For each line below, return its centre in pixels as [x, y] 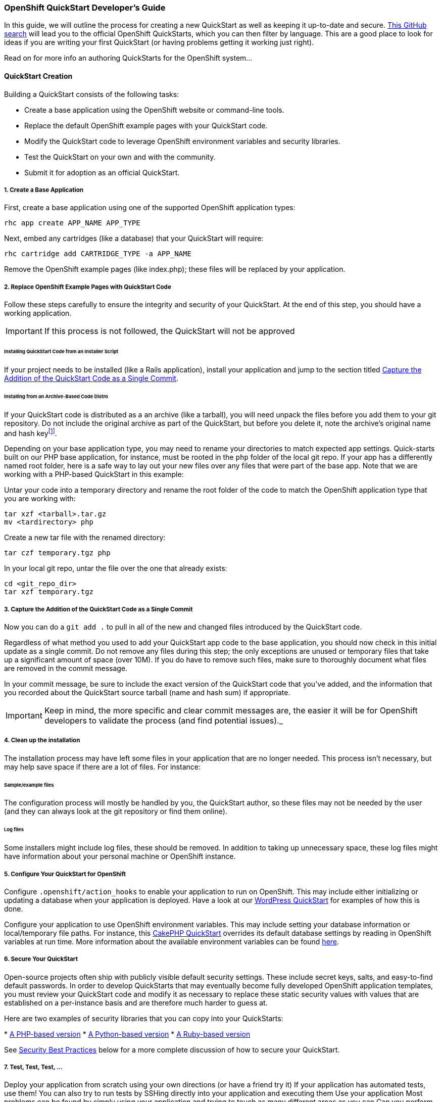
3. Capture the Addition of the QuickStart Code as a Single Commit [99, 609]
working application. [38, 313]
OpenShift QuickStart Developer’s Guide [85, 8]
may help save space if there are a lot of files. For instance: [102, 766]
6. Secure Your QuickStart [41, 959]
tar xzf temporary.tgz [49, 592]
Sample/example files [29, 785]
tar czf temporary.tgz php [57, 553]
